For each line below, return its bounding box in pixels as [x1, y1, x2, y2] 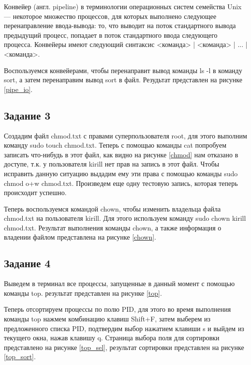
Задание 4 [4, 256, 51, 271]
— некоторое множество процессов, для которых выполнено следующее [4, 11, 217, 21]
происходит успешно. [4, 187, 67, 198]
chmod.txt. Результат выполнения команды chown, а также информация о [4, 222, 221, 232]
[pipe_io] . [4, 84, 33, 94]
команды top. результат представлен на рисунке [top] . [4, 288, 162, 298]
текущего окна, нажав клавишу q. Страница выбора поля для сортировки [4, 333, 220, 343]
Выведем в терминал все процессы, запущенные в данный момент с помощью [4, 278, 235, 289]
